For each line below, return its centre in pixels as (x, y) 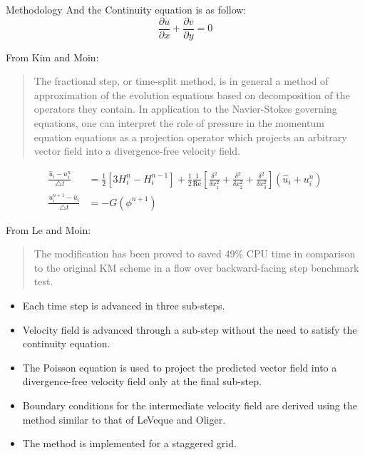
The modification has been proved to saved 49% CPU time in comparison (195, 254)
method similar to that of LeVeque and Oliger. (124, 419)
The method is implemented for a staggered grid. (129, 443)
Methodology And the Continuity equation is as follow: (126, 9)
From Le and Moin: (48, 229)
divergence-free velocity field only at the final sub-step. (142, 381)
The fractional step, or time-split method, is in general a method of (181, 81)
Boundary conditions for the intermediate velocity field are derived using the (190, 405)
